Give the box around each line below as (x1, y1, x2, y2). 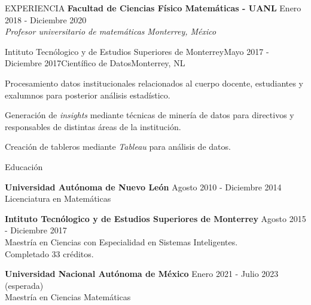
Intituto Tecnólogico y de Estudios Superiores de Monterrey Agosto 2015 (5, 212, 306, 224)
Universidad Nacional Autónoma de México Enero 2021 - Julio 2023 (5, 267, 279, 280)
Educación (5, 160, 43, 172)
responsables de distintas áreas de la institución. (5, 120, 181, 133)
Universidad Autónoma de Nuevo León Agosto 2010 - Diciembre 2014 (5, 180, 282, 193)
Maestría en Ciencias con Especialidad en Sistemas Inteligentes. (5, 235, 238, 248)
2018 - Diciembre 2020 (5, 13, 87, 26)
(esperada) (5, 279, 44, 291)
